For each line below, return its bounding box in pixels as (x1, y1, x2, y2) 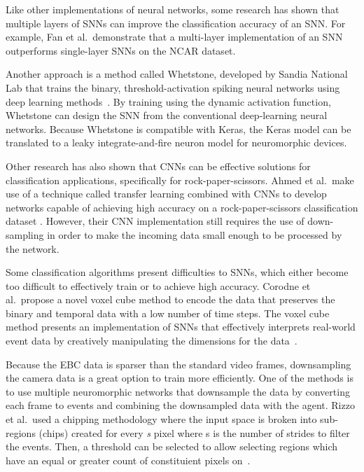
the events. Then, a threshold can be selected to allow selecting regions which (6, 439, 338, 454)
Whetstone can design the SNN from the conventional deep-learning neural (6, 108, 328, 123)
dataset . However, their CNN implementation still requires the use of (6, 214, 304, 228)
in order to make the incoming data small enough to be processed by (47, 227, 342, 242)
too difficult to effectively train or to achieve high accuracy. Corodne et (6, 278, 311, 293)
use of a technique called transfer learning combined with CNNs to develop (6, 186, 327, 201)
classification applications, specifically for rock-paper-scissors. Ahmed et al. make (6, 172, 354, 187)
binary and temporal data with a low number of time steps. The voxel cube (6, 305, 330, 320)
